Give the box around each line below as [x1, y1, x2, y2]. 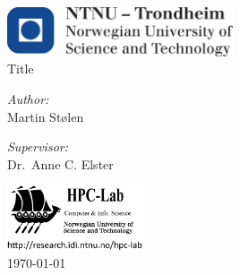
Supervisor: [7, 137, 68, 156]
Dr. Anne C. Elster [7, 154, 114, 173]
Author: [7, 90, 49, 108]
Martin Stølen [7, 107, 84, 125]
